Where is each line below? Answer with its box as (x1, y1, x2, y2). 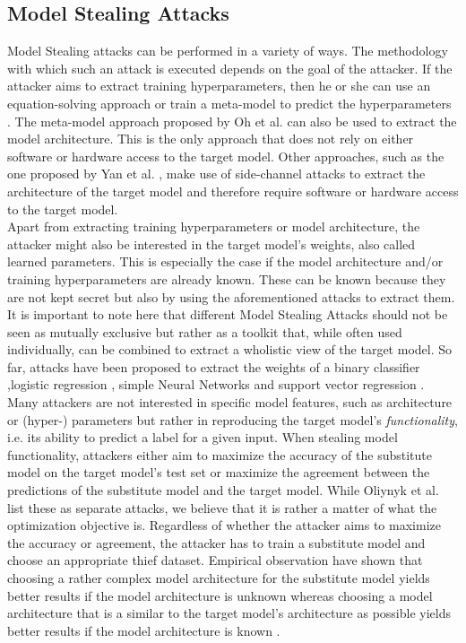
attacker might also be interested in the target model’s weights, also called (7, 234, 416, 253)
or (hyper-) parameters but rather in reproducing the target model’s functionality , (7, 410, 458, 429)
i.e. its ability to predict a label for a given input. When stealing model (7, 428, 398, 447)
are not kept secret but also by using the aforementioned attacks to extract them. (7, 287, 455, 306)
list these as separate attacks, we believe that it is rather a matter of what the (7, 498, 437, 517)
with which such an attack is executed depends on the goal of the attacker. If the (7, 58, 453, 77)
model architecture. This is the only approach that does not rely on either (7, 129, 414, 148)
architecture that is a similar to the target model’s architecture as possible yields (7, 604, 452, 622)
